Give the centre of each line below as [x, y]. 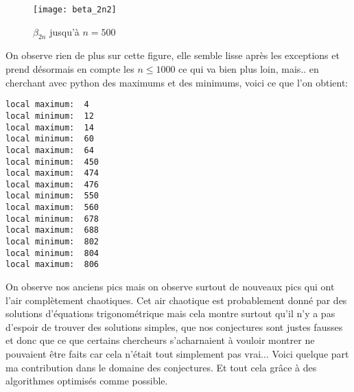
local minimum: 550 [52, 196]
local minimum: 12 [50, 116]
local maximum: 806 [52, 265]
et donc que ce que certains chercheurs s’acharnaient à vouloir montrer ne [160, 340]
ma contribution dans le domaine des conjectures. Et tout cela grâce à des [161, 367]
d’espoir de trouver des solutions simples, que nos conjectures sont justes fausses [174, 326]
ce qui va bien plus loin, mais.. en [249, 69]
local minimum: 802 [52, 242]
